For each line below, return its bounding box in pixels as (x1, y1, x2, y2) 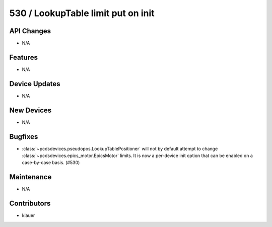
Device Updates (9, 80, 60, 88)
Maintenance (9, 173, 52, 181)
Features (9, 53, 38, 61)
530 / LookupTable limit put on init (9, 8, 155, 19)
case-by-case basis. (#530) (22, 160, 80, 166)
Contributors (9, 199, 51, 208)
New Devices (9, 106, 52, 114)
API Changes (9, 27, 51, 35)
